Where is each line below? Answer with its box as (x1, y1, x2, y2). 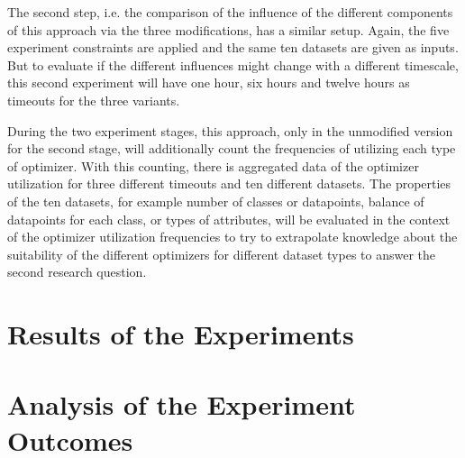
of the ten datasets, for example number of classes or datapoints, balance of (7, 191, 424, 210)
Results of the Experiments (7, 316, 354, 353)
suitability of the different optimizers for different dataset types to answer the (7, 244, 436, 263)
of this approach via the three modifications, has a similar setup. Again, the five (7, 20, 450, 39)
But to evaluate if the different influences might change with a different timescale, (7, 55, 459, 74)
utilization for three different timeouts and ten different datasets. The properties (7, 174, 451, 193)
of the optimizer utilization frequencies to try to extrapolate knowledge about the (7, 227, 458, 246)
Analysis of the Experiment (7, 386, 356, 423)
